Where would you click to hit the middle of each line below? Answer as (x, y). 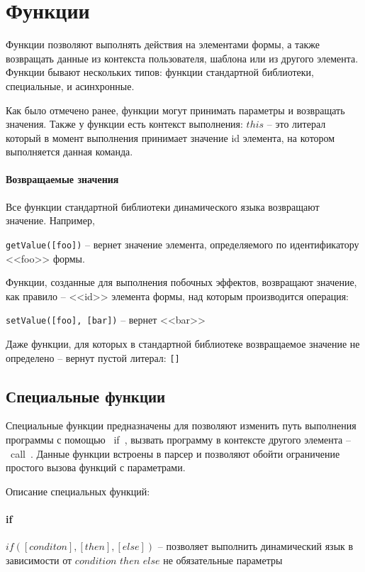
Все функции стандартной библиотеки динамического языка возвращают (163, 206)
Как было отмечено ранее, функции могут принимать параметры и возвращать (175, 110)
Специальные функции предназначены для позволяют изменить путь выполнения (181, 425)
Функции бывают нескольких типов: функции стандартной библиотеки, (160, 72)
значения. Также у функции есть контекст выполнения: (124, 124)
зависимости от (39, 560)
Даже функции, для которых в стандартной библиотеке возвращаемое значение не (183, 343)
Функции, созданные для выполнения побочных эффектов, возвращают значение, (181, 282)
